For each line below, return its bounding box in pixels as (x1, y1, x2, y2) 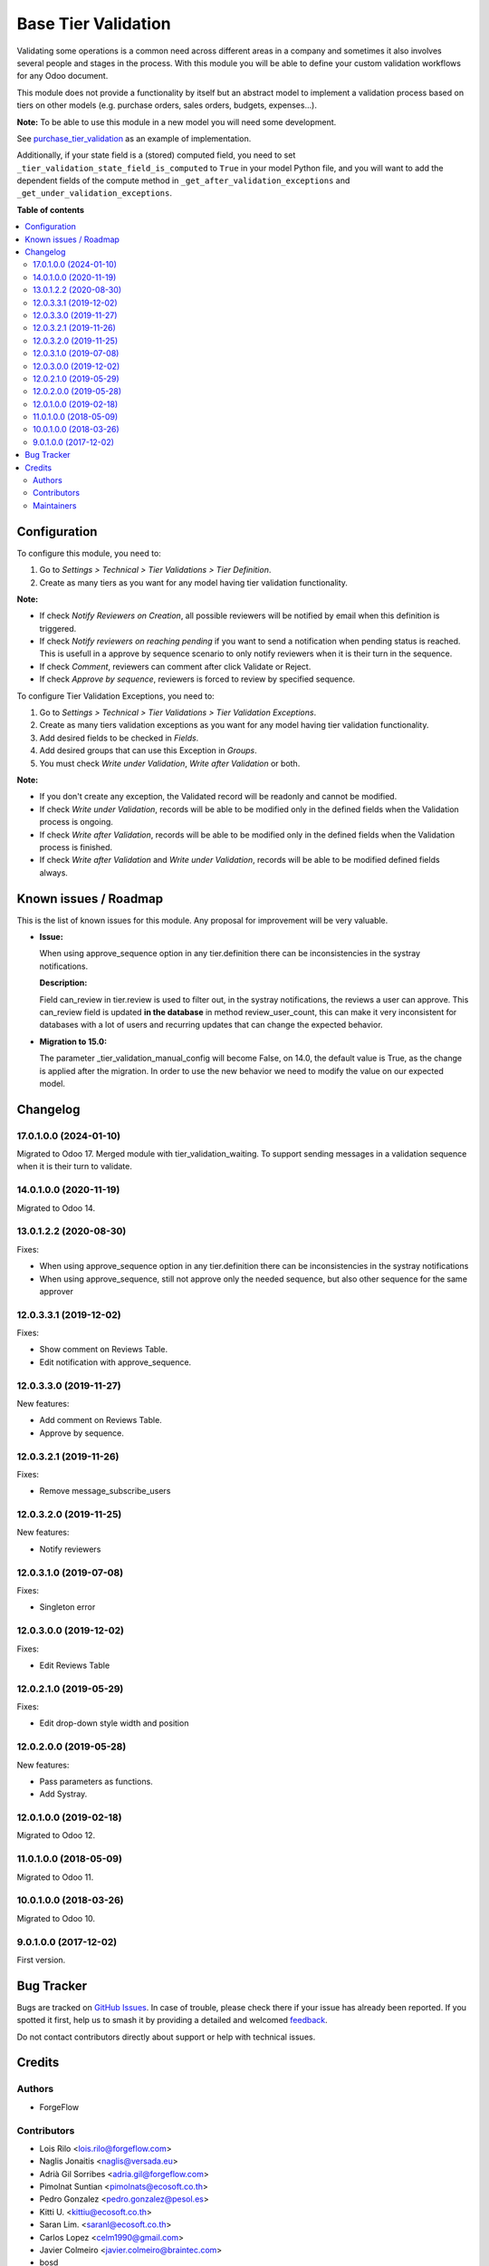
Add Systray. (39, 1788, 88, 1799)
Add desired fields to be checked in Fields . (39, 732, 199, 743)
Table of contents (16, 204, 85, 215)
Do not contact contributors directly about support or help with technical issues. (16, 2031, 316, 2042)
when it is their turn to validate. (16, 1161, 133, 1172)
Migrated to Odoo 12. (16, 1830, 95, 1841)
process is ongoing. (39, 817, 113, 828)
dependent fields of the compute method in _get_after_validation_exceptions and (16, 175, 350, 186)
